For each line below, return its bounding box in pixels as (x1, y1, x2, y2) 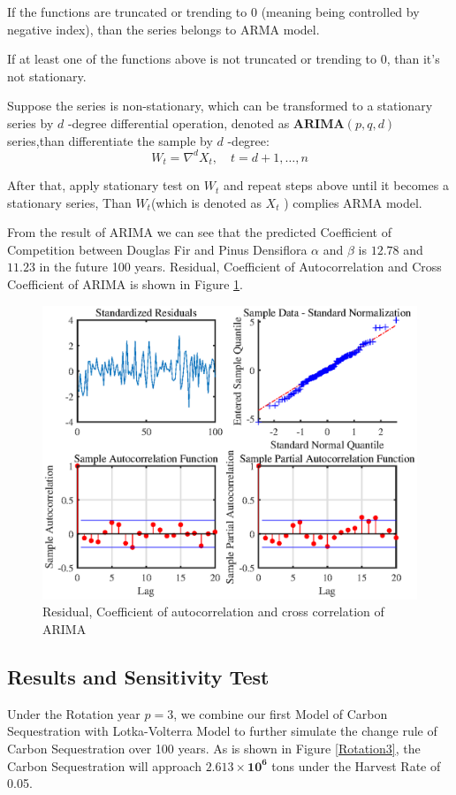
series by (7, 113, 54, 132)
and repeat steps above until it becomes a (223, 176, 449, 195)
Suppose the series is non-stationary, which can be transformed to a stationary (7, 96, 433, 115)
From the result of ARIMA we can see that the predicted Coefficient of (7, 223, 391, 241)
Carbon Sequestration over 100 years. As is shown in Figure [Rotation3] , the (7, 738, 421, 757)
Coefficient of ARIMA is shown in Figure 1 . (7, 275, 243, 294)
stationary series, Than (7, 193, 132, 211)
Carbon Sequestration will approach (7, 756, 201, 775)
